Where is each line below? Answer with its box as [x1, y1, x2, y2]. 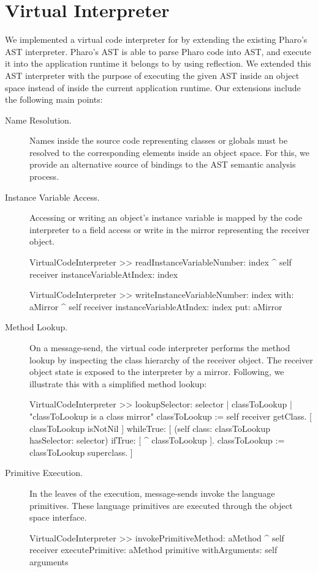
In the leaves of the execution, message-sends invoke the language [29, 486, 275, 499]
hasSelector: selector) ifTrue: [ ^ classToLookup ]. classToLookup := [29, 434, 285, 447]
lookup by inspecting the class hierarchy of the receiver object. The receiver [29, 353, 313, 366]
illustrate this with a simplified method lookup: [29, 377, 207, 390]
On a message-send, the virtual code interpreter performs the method [29, 341, 290, 354]
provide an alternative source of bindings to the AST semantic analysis [29, 158, 296, 171]
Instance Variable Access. [5, 190, 100, 203]
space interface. [29, 511, 87, 524]
